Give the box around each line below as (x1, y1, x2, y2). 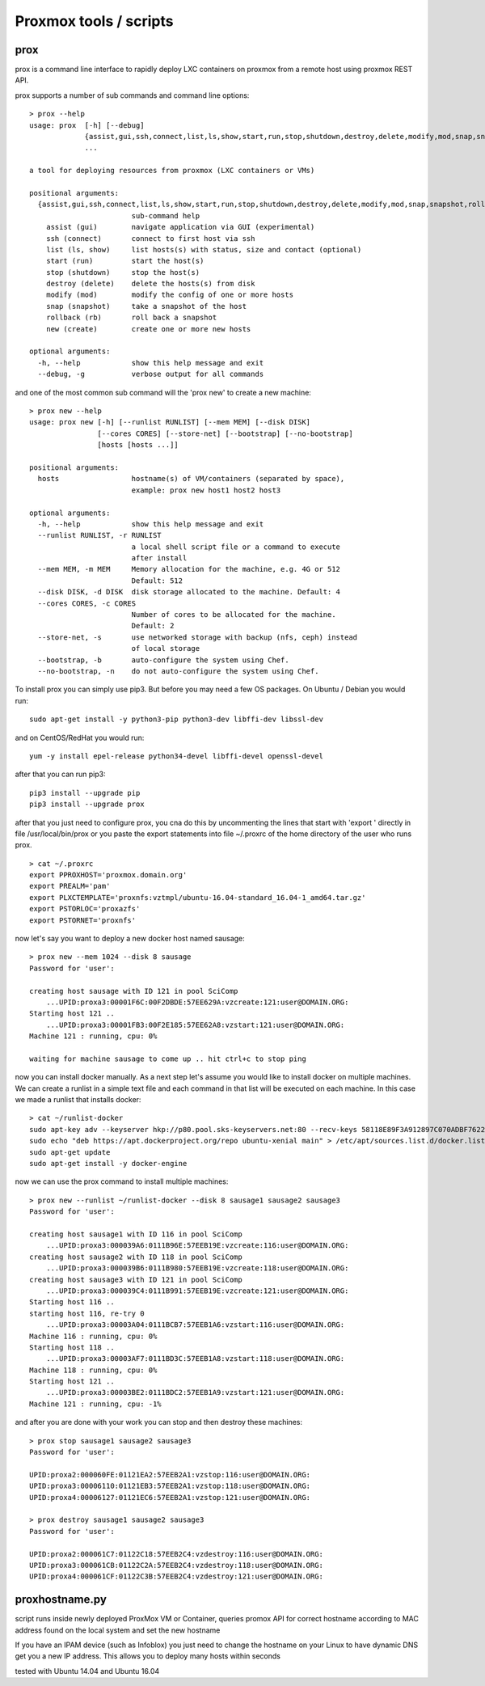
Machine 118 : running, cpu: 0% (29, 1365, 158, 1375)
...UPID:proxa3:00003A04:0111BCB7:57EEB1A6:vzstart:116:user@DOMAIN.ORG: (45, 1320, 345, 1329)
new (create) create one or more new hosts (45, 324, 251, 333)
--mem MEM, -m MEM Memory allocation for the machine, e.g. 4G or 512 (37, 564, 341, 574)
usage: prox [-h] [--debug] (29, 120, 145, 129)
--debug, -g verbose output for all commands (37, 370, 264, 379)
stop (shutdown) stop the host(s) (45, 268, 200, 277)
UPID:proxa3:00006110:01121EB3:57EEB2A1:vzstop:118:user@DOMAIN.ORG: (29, 1481, 311, 1491)
